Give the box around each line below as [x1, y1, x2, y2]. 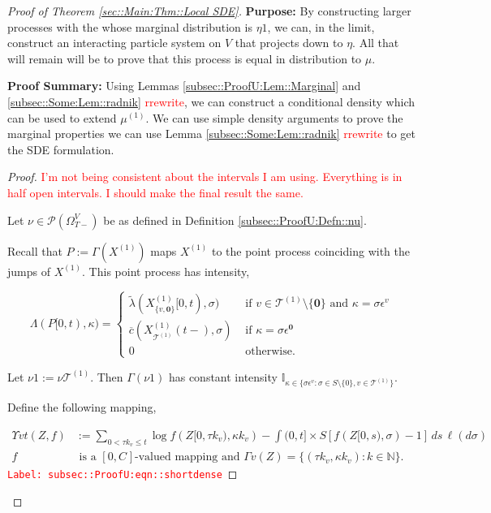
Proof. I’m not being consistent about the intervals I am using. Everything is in [7, 168, 403, 185]
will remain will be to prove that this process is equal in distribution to [7, 50, 362, 67]
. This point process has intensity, [82, 262, 250, 279]
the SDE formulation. [7, 140, 114, 157]
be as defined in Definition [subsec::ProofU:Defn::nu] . [103, 211, 367, 228]
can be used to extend [7, 109, 117, 126]
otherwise [245, 346, 292, 358]
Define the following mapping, [7, 399, 157, 416]
